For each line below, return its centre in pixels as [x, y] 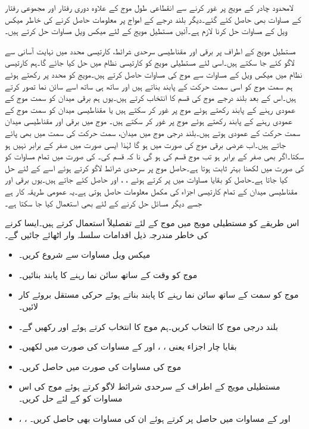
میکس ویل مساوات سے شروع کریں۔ [85, 254]
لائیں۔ [29, 306]
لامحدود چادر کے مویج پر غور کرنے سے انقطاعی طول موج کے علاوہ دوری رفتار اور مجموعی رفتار [149, 7]
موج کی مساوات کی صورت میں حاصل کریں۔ [100, 366]
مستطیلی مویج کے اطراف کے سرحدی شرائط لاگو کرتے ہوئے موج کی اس [149, 386]
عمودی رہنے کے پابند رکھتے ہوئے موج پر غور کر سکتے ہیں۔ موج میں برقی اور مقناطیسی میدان [149, 121]
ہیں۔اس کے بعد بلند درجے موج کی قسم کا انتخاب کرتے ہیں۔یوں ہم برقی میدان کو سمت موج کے [151, 98]
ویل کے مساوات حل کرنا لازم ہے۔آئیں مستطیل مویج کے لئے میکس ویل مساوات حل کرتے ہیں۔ [146, 31]
